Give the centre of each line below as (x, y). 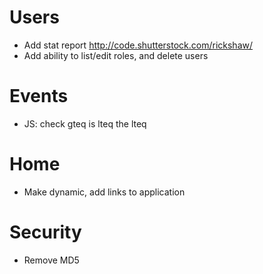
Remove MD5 (51, 260)
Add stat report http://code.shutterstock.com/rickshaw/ (138, 45)
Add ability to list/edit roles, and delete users (116, 55)
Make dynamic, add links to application (104, 192)
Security (45, 232)
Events (39, 96)
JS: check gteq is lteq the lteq (85, 123)
